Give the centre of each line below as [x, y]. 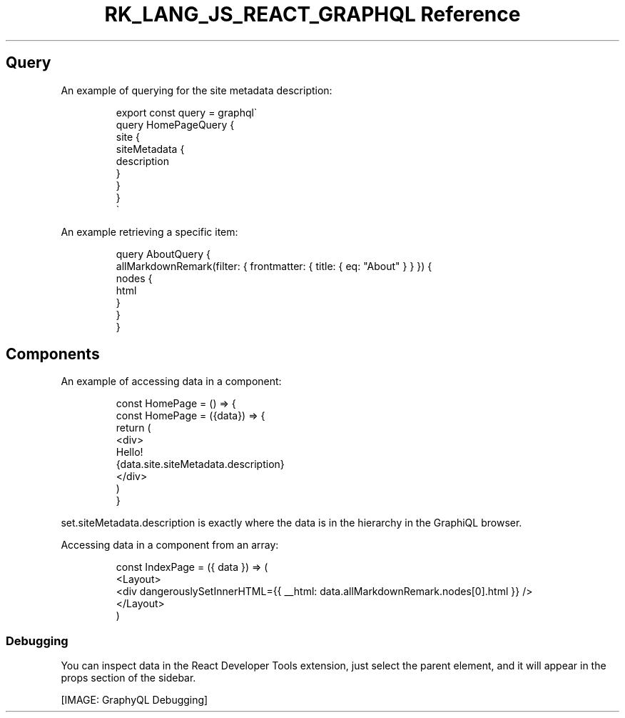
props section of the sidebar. [128, 678]
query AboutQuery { [163, 254]
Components [53, 354]
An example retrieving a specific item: [149, 231]
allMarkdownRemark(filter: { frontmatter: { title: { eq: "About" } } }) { [274, 266]
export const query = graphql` [187, 112]
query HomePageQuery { [175, 124]
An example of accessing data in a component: [171, 382]
